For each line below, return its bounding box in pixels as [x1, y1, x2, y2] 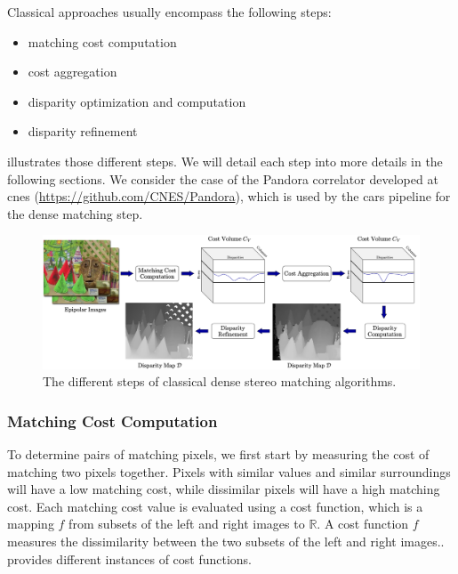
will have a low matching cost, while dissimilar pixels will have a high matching [7, 480, 440, 498]
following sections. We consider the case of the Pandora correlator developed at [7, 169, 438, 188]
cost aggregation [28, 62, 117, 81]
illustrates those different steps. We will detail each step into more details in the [7, 151, 443, 170]
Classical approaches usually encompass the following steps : [7, 3, 332, 20]
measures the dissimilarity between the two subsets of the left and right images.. [7, 532, 445, 551]
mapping [7, 514, 54, 533]
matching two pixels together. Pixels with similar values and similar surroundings [7, 462, 451, 481]
